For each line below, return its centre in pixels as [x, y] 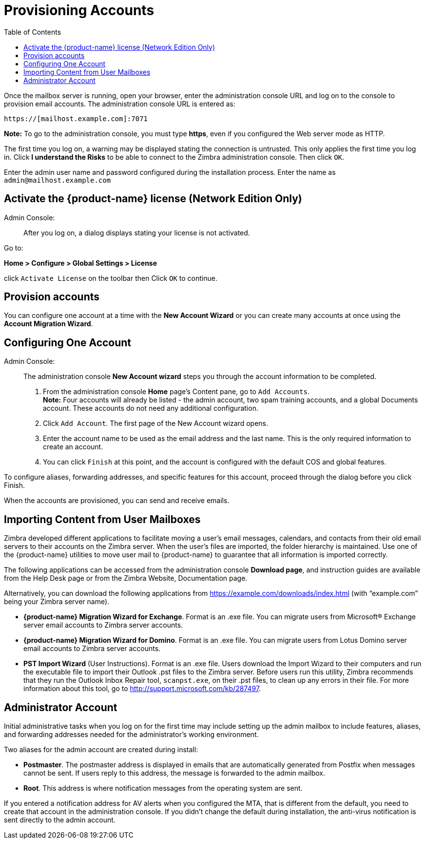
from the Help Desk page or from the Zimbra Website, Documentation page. [126, 578]
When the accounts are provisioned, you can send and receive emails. [117, 501]
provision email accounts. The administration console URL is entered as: [120, 104]
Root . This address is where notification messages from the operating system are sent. [163, 788]
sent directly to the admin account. [60, 820]
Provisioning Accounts [79, 10]
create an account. [73, 447]
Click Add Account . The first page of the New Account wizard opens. [156, 423]
